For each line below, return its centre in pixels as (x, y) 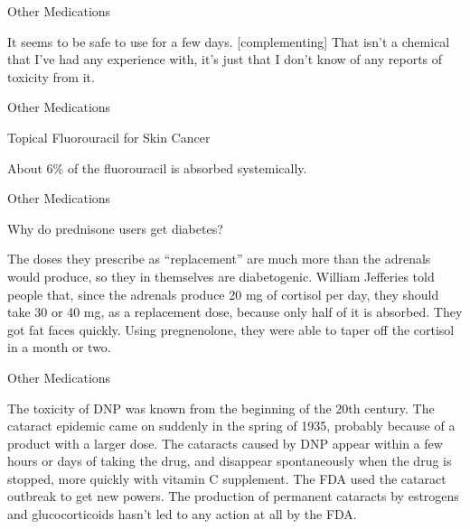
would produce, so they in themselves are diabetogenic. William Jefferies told (221, 276)
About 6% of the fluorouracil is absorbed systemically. (157, 167)
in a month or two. (59, 347)
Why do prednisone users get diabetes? (115, 228)
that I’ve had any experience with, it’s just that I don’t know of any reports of (225, 59)
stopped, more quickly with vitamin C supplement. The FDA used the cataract (227, 478)
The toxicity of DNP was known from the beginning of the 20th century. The (221, 408)
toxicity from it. (51, 76)
